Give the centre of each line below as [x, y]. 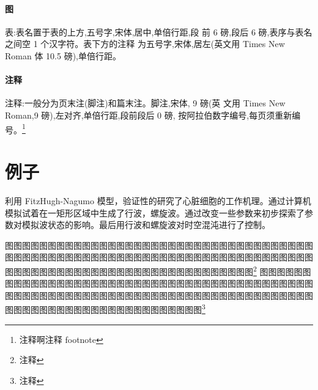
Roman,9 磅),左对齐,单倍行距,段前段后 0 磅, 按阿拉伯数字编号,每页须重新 [149, 115]
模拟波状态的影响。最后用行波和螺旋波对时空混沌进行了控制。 [146, 225]
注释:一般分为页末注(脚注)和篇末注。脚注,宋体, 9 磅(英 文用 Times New [145, 103]
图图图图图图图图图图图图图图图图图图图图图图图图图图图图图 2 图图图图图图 [158, 270]
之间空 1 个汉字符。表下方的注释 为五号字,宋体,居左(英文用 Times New [145, 44]
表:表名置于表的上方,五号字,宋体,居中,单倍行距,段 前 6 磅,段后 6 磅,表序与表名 [159, 31]
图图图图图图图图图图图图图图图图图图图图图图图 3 [105, 308]
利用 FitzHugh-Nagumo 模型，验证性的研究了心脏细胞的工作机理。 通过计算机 [158, 200]
